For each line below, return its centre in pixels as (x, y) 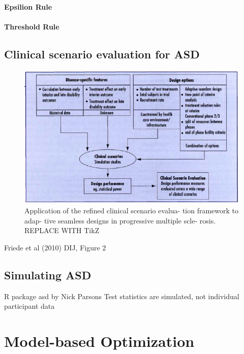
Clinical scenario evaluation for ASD (102, 54)
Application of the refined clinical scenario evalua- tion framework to (132, 211)
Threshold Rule (32, 26)
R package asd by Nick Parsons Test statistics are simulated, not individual (122, 296)
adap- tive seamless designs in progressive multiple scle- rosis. (120, 220)
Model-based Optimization (99, 341)
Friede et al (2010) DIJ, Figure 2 (55, 247)
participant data (29, 306)
